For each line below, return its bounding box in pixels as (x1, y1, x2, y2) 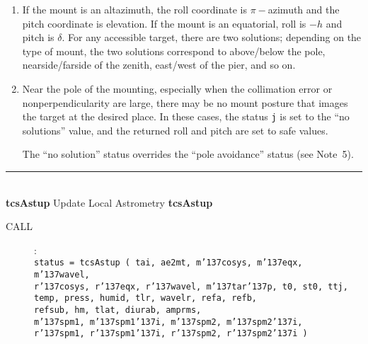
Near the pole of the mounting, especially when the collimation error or (22, 81, 333, 96)
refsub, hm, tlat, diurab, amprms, (34, 305, 202, 315)
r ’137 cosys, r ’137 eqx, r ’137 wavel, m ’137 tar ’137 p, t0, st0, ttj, (34, 281, 348, 292)
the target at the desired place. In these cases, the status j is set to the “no (22, 109, 350, 124)
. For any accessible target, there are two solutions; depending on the (62, 30, 362, 45)
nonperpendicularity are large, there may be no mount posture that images (22, 95, 348, 110)
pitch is (22, 30, 54, 45)
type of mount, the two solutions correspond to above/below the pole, (22, 43, 326, 58)
